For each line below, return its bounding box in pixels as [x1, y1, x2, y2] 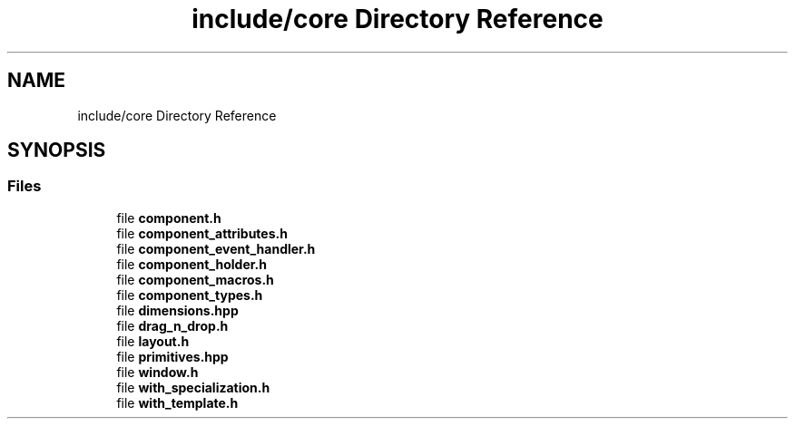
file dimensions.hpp [116, 302, 239, 318]
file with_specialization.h [116, 379, 270, 395]
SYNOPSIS [7, 139, 106, 162]
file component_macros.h [116, 271, 274, 287]
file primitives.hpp [116, 348, 229, 364]
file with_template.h [116, 394, 239, 411]
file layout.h [116, 333, 190, 349]
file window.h [116, 363, 199, 380]
